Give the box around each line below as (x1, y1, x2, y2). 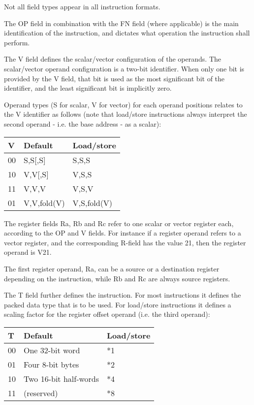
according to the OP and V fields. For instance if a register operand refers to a (4, 228, 241, 238)
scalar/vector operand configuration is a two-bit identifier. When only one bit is (4, 63, 245, 73)
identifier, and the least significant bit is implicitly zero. (4, 83, 172, 93)
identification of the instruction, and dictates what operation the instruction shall (4, 28, 250, 38)
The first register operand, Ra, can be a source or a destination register (4, 263, 220, 273)
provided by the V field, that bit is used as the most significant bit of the (4, 73, 225, 83)
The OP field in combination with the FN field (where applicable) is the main (4, 18, 239, 28)
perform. (4, 37, 30, 47)
